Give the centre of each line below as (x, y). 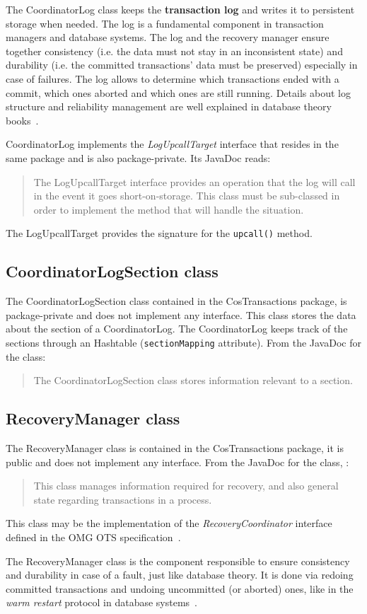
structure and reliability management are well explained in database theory (169, 106)
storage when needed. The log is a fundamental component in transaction (165, 23)
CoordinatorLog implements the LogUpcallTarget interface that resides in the (172, 144)
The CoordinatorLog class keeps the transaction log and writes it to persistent (180, 9)
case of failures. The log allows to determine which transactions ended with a (173, 78)
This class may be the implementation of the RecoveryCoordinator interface (169, 523)
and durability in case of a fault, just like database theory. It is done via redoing (180, 575)
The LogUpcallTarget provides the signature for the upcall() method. (159, 233)
